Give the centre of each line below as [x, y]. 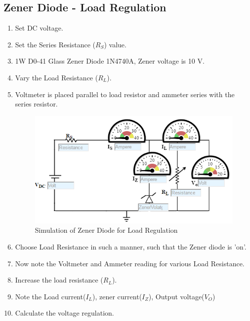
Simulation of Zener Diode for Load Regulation [106, 230]
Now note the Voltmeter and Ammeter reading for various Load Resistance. [130, 263]
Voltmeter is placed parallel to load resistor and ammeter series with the [125, 94]
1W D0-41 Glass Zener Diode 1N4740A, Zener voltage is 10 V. [110, 61]
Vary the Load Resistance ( [57, 77]
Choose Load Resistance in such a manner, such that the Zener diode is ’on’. [131, 247]
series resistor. [36, 104]
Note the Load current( [50, 296]
